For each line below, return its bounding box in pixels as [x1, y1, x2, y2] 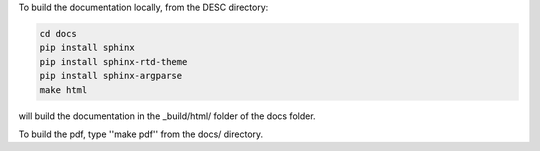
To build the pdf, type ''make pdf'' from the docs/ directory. [18, 128, 264, 140]
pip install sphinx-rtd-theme [39, 56, 188, 67]
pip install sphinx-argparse [39, 70, 183, 82]
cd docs [39, 28, 77, 39]
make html [39, 84, 88, 95]
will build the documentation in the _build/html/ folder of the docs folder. [18, 110, 316, 122]
